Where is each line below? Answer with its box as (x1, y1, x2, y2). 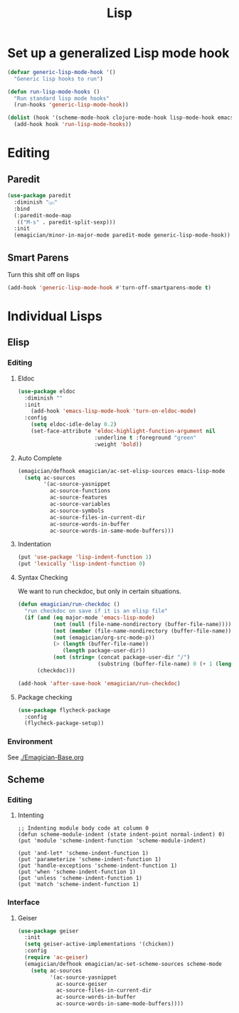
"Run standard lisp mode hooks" (14, 95, 110, 102)
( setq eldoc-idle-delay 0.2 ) (31, 421, 117, 428)
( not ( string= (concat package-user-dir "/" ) (53, 654, 191, 661)
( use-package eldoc (17, 388, 76, 395)
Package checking (17, 692, 73, 701)
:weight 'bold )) (94, 440, 143, 448)
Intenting (17, 811, 44, 820)
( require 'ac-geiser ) (24, 954, 89, 961)
